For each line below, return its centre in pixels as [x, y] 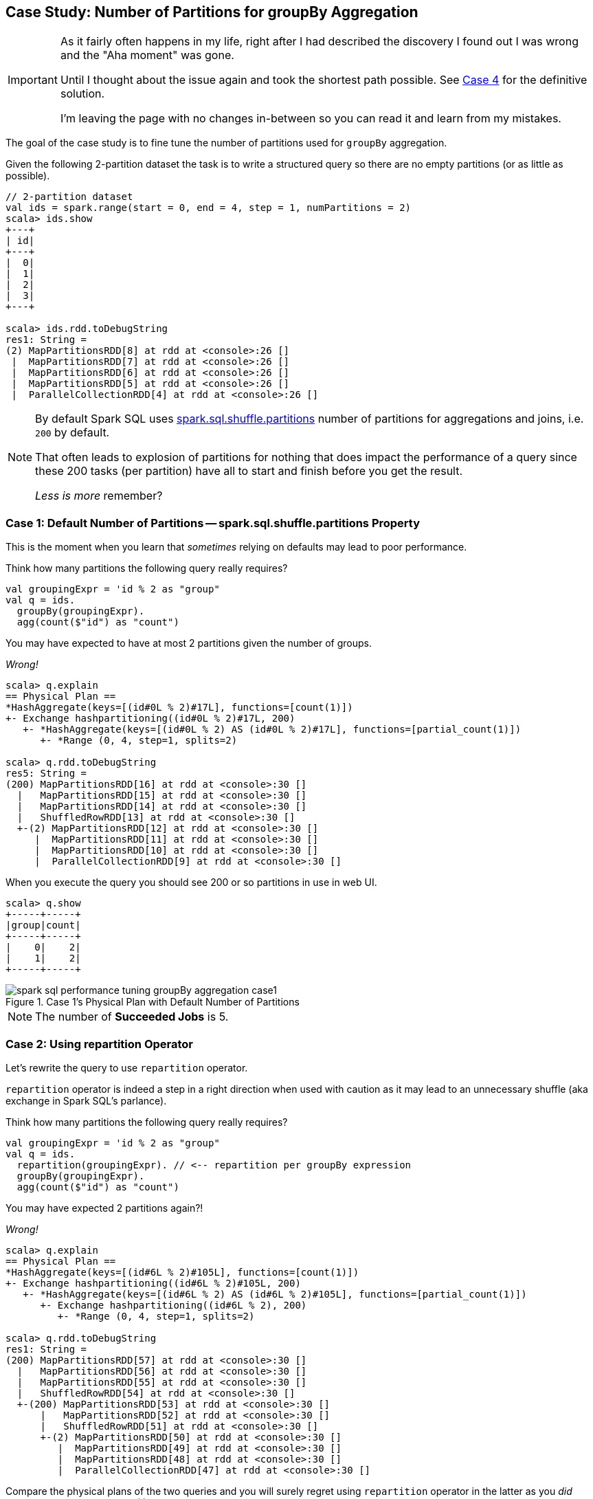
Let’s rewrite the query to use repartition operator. [127, 1067]
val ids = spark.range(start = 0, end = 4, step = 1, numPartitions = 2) [209, 208]
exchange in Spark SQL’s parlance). [86, 1100]
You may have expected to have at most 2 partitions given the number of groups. [189, 643]
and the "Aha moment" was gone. [147, 55]
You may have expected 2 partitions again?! [104, 1208]
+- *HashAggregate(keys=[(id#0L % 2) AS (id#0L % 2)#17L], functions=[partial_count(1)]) [272, 730]
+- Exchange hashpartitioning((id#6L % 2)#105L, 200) [153, 1283]
